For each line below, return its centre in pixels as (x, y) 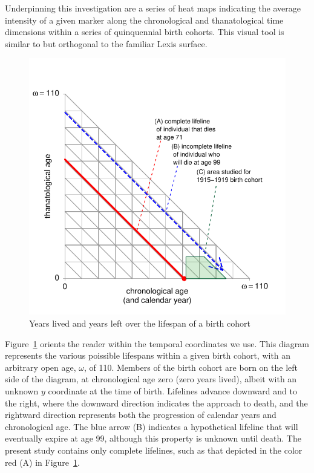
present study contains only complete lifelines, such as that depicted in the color (154, 450)
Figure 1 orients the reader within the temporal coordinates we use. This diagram (157, 343)
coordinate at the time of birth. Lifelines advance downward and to (172, 390)
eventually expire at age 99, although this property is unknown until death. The (153, 438)
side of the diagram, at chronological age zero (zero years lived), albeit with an (151, 379)
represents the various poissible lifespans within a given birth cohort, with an (148, 355)
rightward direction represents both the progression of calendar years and (141, 415)
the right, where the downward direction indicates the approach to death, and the (156, 403)
